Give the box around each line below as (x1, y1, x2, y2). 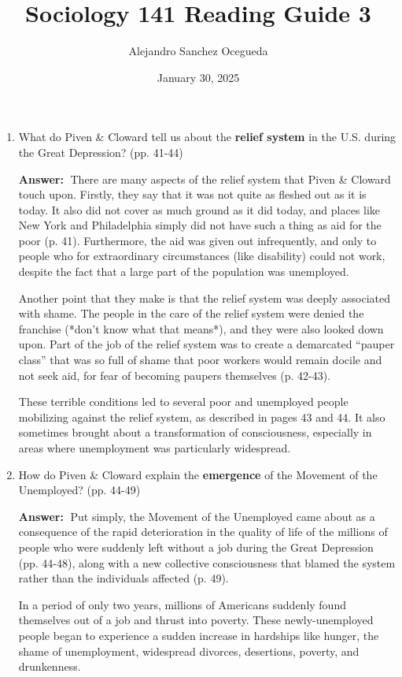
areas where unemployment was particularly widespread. (18, 440, 291, 456)
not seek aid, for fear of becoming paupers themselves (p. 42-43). (18, 366, 331, 383)
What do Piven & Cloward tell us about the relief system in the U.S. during (18, 128, 396, 145)
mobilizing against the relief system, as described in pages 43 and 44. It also (18, 408, 385, 425)
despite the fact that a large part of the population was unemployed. (18, 263, 349, 280)
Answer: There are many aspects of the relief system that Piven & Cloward (18, 170, 391, 187)
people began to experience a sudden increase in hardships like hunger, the (18, 627, 379, 643)
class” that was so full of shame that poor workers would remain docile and (18, 352, 382, 368)
